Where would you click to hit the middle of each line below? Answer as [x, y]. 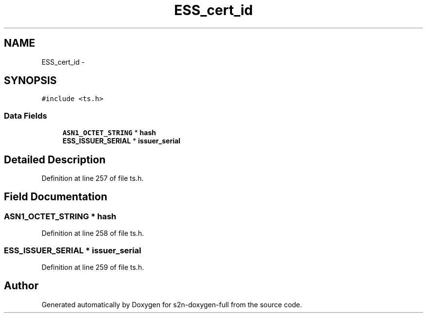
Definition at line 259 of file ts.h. [93, 267]
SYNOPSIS [30, 81]
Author [21, 286]
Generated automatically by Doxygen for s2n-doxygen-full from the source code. [172, 304]
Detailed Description [55, 159]
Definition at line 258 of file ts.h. [93, 233]
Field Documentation [56, 197]
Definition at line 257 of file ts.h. [93, 178]
